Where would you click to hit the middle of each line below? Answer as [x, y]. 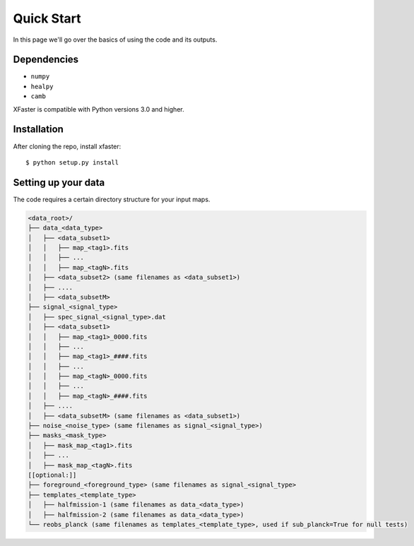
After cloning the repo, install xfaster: [67, 146]
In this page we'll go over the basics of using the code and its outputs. [115, 40]
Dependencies [46, 60]
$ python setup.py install [72, 162]
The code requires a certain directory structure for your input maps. [112, 199]
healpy [42, 86]
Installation [38, 130]
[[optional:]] [52, 475]
